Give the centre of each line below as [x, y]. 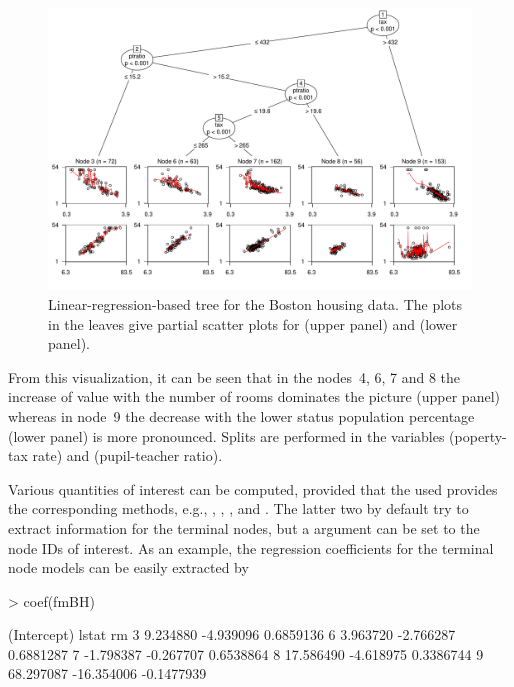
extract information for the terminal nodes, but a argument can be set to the [244, 527]
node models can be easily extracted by [128, 567]
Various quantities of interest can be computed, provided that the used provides [253, 488]
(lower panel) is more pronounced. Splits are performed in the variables [226, 435]
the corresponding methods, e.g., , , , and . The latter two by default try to [238, 508]
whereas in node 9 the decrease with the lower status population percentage [241, 415]
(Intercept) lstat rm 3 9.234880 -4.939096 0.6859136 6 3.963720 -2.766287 [232, 634]
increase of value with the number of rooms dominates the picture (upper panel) [254, 396]
